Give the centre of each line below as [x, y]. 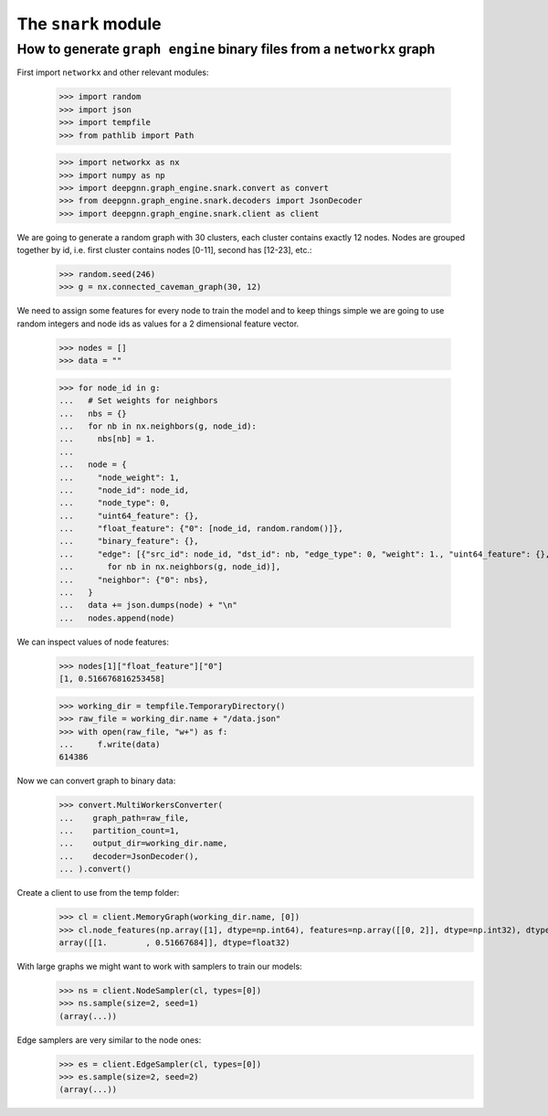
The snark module [89, 24]
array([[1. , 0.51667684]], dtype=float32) [175, 942]
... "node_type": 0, [115, 503]
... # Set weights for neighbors [138, 401]
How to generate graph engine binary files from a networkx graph [226, 49]
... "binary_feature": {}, [129, 541]
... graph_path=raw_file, [124, 818]
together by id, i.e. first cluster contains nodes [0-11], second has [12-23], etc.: [164, 250]
